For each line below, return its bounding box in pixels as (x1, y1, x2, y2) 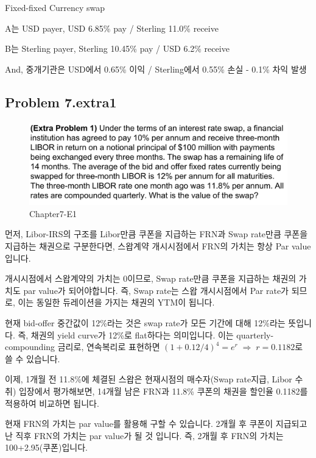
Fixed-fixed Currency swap (5, 1, 105, 13)
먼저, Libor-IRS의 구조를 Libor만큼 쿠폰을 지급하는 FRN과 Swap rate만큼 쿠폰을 (5, 227, 308, 240)
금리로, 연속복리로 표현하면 (57, 340, 160, 353)
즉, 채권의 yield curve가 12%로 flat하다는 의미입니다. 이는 (18, 328, 234, 341)
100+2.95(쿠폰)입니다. (5, 441, 88, 454)
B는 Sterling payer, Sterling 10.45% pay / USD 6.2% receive (5, 42, 230, 55)
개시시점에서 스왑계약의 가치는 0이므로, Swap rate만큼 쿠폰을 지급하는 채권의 (5, 272, 297, 285)
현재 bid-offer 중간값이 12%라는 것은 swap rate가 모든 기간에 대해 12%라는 (5, 316, 286, 329)
